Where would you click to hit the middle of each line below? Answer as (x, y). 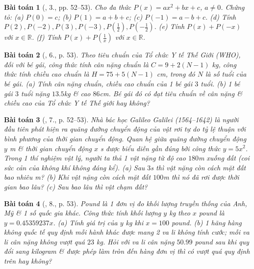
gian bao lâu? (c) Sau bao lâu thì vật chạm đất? (76, 186)
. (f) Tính (47, 37)
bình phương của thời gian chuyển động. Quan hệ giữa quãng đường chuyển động (125, 138)
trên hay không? (28, 261)
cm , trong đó (176, 74)
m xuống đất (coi (224, 158)
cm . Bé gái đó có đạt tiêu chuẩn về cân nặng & (171, 93)
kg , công (224, 64)
